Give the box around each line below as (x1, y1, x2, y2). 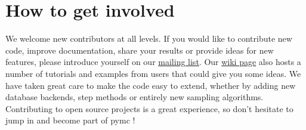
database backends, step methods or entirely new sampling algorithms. (5, 91, 264, 103)
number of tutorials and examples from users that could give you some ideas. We (5, 67, 301, 79)
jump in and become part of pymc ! (5, 114, 135, 126)
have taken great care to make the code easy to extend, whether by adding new (5, 79, 296, 91)
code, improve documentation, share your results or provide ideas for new (5, 44, 274, 56)
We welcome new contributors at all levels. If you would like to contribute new (5, 32, 292, 45)
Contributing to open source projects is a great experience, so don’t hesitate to (5, 102, 293, 114)
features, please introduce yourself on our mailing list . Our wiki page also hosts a (5, 55, 301, 68)
